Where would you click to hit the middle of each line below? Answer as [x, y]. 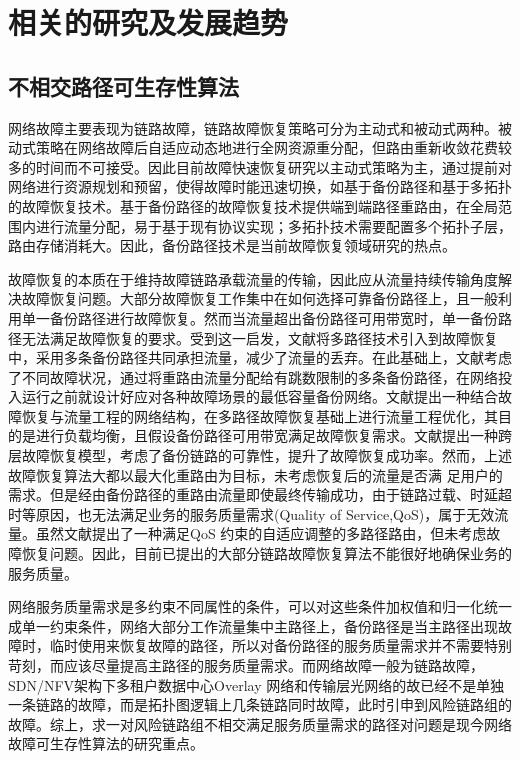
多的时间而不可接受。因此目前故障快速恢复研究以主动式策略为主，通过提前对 [260, 166]
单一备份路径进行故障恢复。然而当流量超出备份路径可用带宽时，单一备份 [259, 317]
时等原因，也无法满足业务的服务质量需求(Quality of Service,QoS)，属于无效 [251, 513]
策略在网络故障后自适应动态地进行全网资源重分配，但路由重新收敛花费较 [273, 147]
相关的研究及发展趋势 [148, 22]
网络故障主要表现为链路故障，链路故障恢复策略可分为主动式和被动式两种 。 [253, 127]
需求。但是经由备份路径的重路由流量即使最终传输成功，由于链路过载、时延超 [260, 494]
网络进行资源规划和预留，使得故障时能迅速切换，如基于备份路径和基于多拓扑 [260, 186]
